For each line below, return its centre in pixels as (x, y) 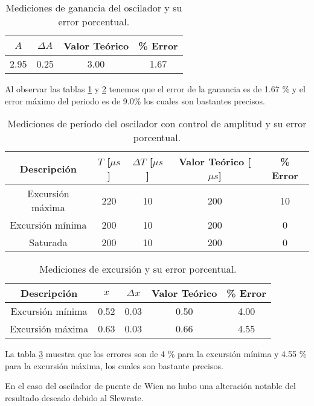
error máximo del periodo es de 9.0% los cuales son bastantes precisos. (135, 100)
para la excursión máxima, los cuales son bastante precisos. (114, 365)
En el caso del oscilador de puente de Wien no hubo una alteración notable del (150, 386)
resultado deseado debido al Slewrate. (74, 397)
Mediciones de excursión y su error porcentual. (138, 269)
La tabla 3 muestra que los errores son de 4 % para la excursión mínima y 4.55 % (156, 354)
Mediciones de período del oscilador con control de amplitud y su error (157, 124)
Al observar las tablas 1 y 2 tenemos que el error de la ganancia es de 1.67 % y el (155, 89)
